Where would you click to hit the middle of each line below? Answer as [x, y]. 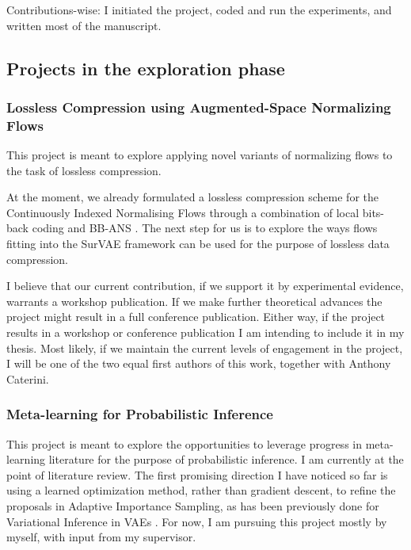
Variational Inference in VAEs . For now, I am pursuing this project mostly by [197, 521]
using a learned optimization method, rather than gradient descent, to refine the [201, 490]
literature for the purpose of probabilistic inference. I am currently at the [226, 459]
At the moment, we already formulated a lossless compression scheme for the [192, 197]
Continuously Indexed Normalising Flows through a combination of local [183, 212]
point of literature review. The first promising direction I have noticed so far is [197, 474]
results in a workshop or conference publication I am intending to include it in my [205, 332]
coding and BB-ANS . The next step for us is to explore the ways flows [205, 228]
